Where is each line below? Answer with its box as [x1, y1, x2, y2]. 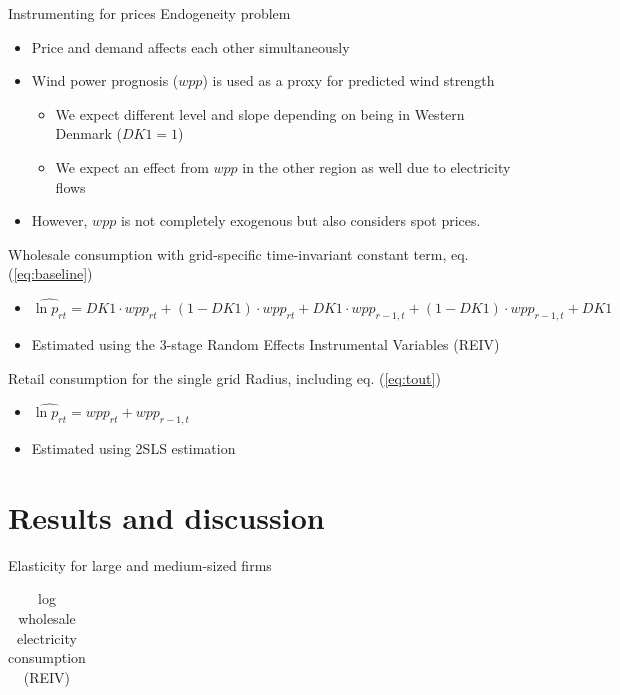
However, [31, 210, 88, 231]
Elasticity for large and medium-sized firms [8, 554, 272, 575]
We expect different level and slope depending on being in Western [55, 103, 465, 124]
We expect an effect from [55, 156, 209, 177]
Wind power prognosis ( [31, 70, 179, 91]
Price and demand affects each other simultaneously [31, 36, 350, 57]
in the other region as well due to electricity [242, 156, 511, 177]
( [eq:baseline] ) [8, 263, 93, 284]
